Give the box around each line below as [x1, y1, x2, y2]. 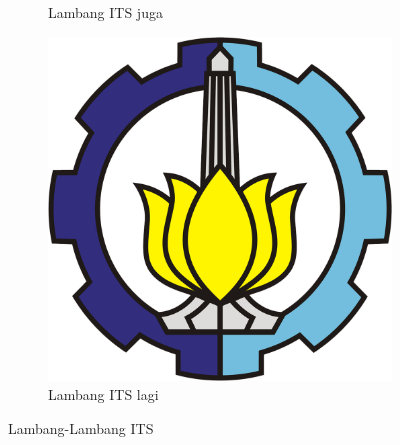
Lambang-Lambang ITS [8, 417, 154, 438]
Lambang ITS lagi [48, 384, 159, 405]
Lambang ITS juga [48, 2, 163, 22]
